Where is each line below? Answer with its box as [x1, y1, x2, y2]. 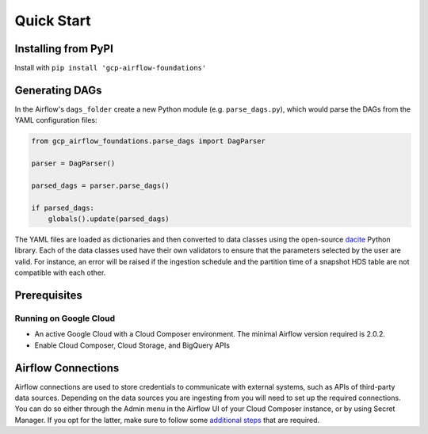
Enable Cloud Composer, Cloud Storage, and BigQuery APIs [34, 341, 230, 350]
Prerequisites [14, 289, 82, 303]
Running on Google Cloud [14, 313, 116, 324]
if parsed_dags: [31, 203, 95, 212]
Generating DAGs [14, 83, 102, 97]
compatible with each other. [14, 268, 106, 277]
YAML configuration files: [14, 116, 97, 125]
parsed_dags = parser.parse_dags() [31, 181, 170, 190]
